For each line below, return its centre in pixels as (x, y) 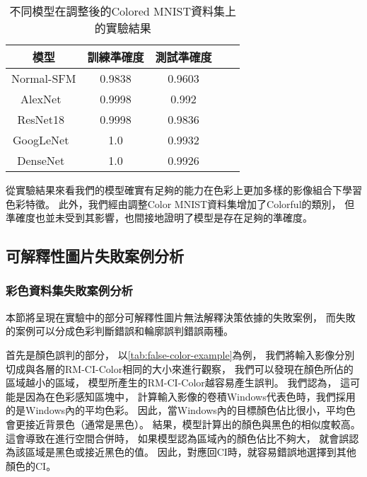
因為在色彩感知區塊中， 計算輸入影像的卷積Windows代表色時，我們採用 (190, 396)
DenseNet (41, 160)
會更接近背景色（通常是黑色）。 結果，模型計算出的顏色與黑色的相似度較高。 (183, 424)
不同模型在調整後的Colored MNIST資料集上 (123, 11)
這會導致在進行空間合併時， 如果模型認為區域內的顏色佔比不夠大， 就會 (173, 438)
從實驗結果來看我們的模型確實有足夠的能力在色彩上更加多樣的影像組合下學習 (184, 190)
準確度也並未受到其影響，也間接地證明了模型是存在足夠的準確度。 (159, 218)
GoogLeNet (41, 140)
